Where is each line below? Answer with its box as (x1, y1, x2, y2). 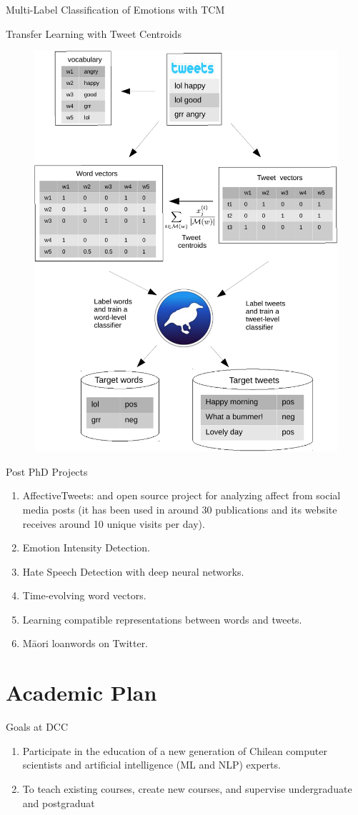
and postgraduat (22, 795, 95, 810)
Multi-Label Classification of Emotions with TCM (6, 2, 225, 16)
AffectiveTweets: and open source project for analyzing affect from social (22, 488, 341, 503)
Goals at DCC (6, 719, 69, 734)
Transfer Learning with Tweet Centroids (6, 26, 182, 41)
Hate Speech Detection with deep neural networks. (22, 564, 244, 579)
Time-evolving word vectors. (22, 588, 146, 603)
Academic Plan (6, 678, 157, 707)
